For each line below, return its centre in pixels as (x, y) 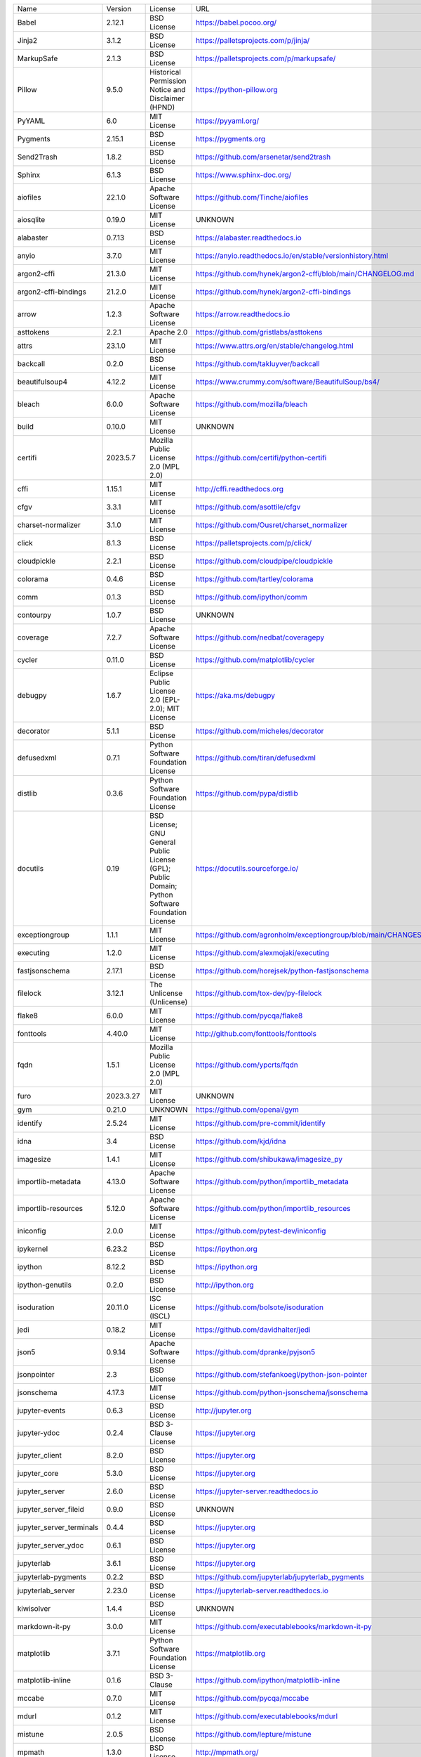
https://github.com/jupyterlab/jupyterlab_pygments (280, 1577)
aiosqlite (31, 220)
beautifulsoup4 (42, 382)
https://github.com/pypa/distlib (247, 793)
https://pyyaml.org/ (227, 121)
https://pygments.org (230, 139)
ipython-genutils (44, 1285)
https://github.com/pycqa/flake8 (249, 1016)
